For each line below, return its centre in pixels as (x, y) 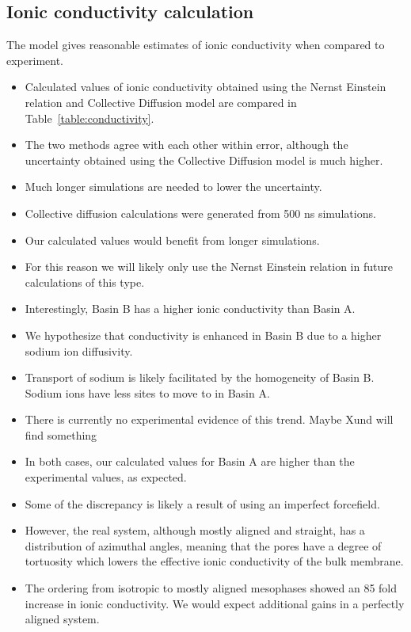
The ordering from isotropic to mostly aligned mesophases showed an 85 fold (211, 588)
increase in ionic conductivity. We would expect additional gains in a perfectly (215, 603)
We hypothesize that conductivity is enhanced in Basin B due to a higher (203, 335)
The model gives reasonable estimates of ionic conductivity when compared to (196, 45)
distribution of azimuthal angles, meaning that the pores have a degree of (203, 545)
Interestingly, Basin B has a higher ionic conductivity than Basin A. (190, 308)
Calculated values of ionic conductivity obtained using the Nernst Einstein (205, 87)
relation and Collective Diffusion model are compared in (161, 102)
